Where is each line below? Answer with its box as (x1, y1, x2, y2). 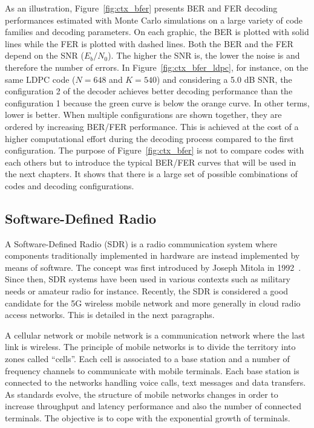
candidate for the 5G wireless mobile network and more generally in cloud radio (5, 296, 301, 309)
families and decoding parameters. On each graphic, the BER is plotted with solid (5, 25, 309, 38)
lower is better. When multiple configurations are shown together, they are (5, 108, 282, 121)
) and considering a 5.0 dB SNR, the (156, 73, 292, 85)
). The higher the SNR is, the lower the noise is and (108, 49, 300, 62)
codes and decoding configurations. (5, 179, 134, 192)
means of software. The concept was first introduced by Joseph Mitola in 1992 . (5, 261, 301, 273)
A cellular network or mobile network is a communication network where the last (5, 328, 306, 341)
